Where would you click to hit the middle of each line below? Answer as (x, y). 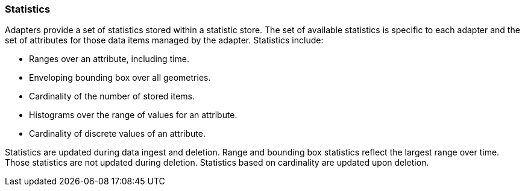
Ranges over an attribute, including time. (109, 59)
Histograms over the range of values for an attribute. (133, 115)
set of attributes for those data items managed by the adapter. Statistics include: (164, 40)
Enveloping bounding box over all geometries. (120, 78)
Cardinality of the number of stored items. (112, 96)
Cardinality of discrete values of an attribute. (117, 134)
